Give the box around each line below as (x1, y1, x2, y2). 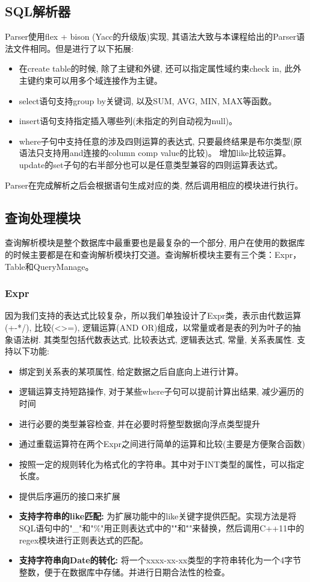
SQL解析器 (5, 2, 71, 20)
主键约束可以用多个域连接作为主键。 (19, 74, 163, 86)
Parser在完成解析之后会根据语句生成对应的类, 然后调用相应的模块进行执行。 (5, 178, 303, 191)
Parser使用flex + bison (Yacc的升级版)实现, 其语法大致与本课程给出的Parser (5, 30, 297, 43)
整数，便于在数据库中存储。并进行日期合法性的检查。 (19, 565, 230, 578)
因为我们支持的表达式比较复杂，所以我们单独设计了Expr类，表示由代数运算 (5, 309, 302, 322)
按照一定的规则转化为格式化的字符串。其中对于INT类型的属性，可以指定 (19, 457, 305, 470)
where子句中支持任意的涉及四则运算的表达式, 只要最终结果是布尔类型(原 (19, 134, 302, 147)
